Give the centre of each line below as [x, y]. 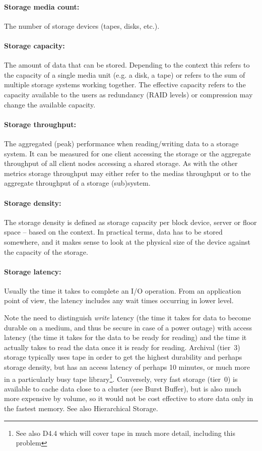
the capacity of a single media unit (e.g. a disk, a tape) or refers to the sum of [125, 74]
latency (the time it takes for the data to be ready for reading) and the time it [125, 337]
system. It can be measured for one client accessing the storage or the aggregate [127, 153]
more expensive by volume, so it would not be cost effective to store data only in [129, 398]
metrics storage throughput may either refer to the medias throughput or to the [127, 173]
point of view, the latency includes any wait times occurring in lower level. [119, 300]
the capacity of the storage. [46, 251]
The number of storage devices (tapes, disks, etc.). [82, 25]
